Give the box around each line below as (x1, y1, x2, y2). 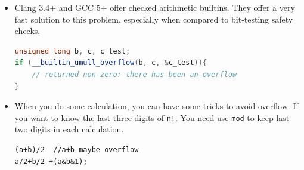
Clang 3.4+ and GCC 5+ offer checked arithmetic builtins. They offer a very (14, 1, 295, 13)
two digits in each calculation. (14, 123, 124, 135)
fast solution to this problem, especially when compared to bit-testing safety (14, 13, 293, 25)
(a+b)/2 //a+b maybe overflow (14, 146, 139, 154)
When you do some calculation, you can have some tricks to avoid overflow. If (14, 100, 299, 112)
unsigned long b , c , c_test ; (14, 47, 131, 55)
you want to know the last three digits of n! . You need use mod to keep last (14, 111, 290, 123)
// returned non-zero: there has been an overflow (32, 70, 237, 79)
